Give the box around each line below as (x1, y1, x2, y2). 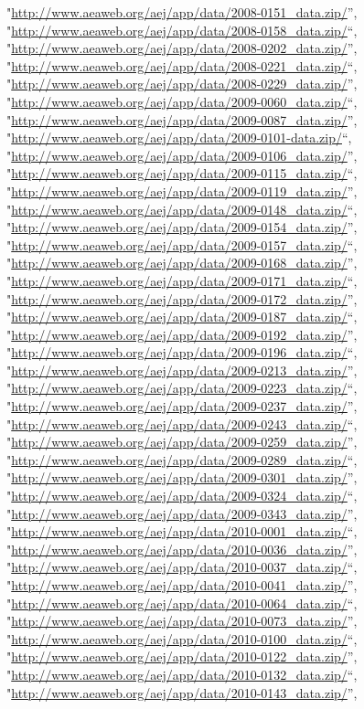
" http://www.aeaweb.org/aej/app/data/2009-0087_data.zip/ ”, (6, 110, 358, 129)
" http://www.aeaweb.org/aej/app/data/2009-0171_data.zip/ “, (6, 270, 358, 290)
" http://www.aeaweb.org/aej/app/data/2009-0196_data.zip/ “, (6, 343, 358, 362)
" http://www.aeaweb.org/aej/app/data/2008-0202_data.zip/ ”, (6, 38, 358, 58)
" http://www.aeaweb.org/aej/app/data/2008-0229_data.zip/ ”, (6, 74, 358, 93)
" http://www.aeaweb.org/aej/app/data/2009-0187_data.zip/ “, (6, 307, 358, 326)
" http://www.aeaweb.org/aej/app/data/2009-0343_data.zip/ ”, (6, 503, 358, 523)
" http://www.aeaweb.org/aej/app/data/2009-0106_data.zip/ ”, (6, 145, 358, 164)
